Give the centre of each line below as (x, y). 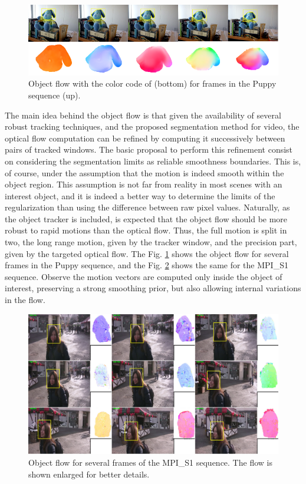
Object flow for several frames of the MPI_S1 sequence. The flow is (150, 462)
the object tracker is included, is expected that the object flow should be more (146, 218)
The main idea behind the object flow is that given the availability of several (143, 115)
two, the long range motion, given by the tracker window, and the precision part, (151, 242)
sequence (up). (55, 95)
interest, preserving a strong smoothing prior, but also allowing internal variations (153, 288)
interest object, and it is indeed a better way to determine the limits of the (140, 195)
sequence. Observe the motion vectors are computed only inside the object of (144, 276)
